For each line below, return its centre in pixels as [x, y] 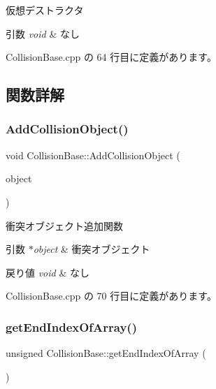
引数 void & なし [43, 33]
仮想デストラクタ [45, 10]
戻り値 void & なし [48, 272]
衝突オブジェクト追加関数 [64, 225]
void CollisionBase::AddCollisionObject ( [93, 155]
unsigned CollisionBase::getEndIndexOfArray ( [106, 353]
